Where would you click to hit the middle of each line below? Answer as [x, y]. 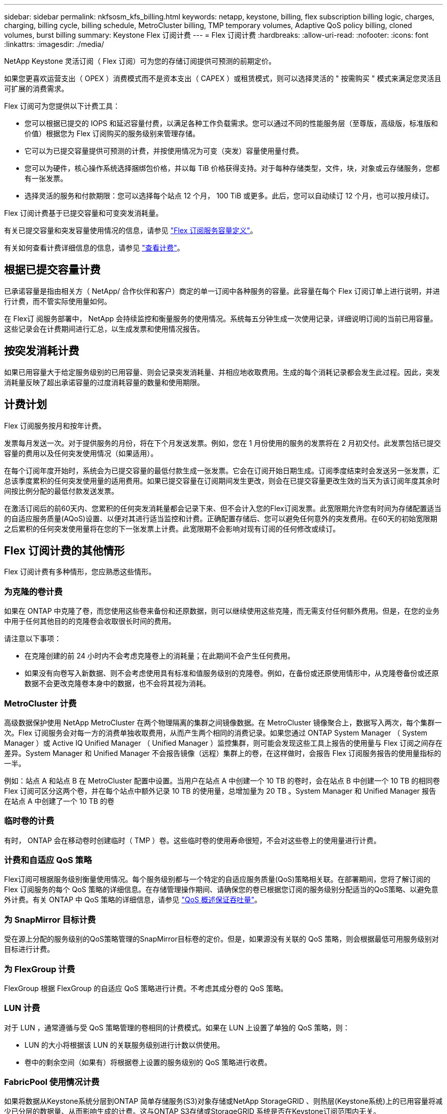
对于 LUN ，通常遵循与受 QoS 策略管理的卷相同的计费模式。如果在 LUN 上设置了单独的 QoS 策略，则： [177, 1027]
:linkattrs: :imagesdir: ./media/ [54, 44]
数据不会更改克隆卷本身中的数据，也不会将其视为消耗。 [117, 683]
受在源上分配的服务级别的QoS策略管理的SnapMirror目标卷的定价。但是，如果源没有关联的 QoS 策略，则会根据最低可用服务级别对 [221, 939]
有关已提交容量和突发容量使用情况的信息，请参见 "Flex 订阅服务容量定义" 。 [131, 230]
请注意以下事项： [33, 639]
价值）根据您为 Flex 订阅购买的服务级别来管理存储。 [112, 133]
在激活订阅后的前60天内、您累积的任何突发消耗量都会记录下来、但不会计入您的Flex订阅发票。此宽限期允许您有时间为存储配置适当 [223, 508]
